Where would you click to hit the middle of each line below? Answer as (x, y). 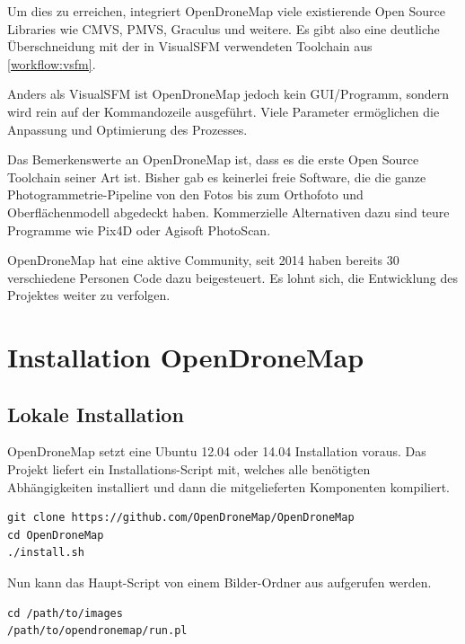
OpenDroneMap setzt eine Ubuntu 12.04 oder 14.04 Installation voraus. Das (217, 451)
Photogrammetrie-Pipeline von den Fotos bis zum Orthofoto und (185, 194)
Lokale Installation (96, 414)
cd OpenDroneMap (56, 535)
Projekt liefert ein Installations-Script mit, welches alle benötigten (189, 469)
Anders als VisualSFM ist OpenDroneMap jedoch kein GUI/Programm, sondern (228, 94)
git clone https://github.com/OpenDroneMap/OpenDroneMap (181, 518)
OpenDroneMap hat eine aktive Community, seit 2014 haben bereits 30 (203, 260)
